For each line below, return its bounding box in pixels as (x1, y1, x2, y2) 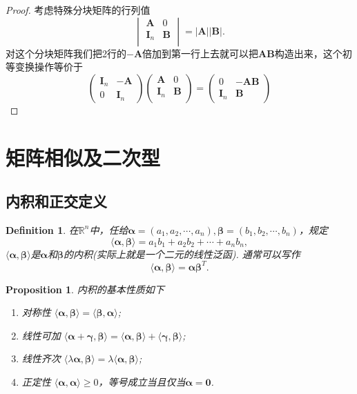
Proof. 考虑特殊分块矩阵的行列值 (6, 3, 151, 17)
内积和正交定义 (6, 190, 107, 212)
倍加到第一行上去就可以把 (142, 46, 259, 60)
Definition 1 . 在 (6, 222, 79, 237)
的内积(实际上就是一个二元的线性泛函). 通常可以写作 (64, 246, 300, 261)
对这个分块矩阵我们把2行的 (6, 46, 126, 60)
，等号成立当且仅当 (98, 375, 186, 389)
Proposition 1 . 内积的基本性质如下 (6, 282, 164, 296)
